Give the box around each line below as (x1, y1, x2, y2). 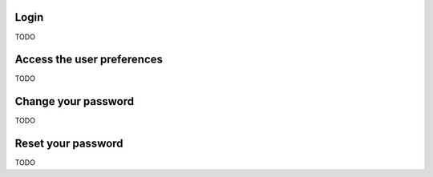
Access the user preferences (14, 53, 164, 66)
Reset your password (14, 137, 123, 151)
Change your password (14, 95, 135, 108)
